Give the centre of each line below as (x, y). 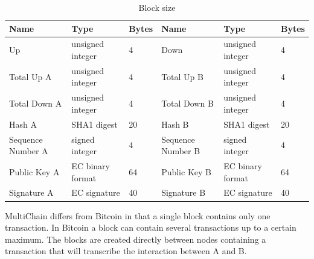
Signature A (31, 192)
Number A (29, 151)
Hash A (23, 124)
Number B (181, 151)
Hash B (175, 124)
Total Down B (187, 103)
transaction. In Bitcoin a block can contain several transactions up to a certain (151, 227)
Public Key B (186, 171)
